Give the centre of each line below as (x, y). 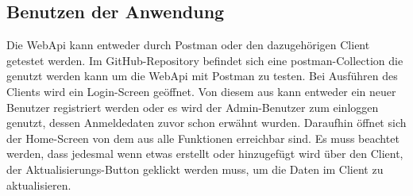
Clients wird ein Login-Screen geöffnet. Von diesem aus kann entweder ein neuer (201, 91)
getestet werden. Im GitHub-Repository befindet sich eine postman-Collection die (205, 60)
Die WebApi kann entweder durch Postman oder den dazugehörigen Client (188, 45)
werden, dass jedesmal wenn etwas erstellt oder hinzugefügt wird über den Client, (205, 154)
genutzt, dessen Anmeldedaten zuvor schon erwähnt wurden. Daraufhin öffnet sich (206, 123)
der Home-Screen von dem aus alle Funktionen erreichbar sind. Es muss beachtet (203, 138)
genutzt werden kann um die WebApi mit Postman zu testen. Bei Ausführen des (202, 76)
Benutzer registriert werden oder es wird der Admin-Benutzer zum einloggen (193, 107)
